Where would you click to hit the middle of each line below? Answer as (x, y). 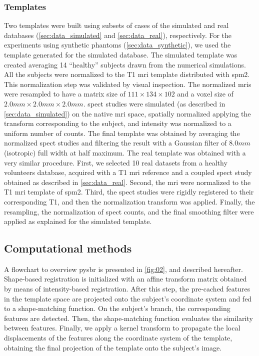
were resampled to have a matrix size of (65, 94)
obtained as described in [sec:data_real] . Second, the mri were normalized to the (127, 182)
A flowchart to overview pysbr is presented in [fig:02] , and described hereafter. (123, 269)
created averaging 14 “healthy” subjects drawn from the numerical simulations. (125, 64)
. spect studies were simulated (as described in (154, 103)
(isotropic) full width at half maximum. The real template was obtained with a (125, 152)
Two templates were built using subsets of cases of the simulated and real (116, 25)
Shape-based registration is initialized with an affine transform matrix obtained (125, 279)
